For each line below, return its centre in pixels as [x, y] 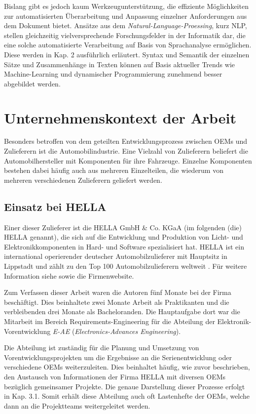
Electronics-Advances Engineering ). [128, 331]
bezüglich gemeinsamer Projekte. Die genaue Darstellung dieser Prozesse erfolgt [125, 386]
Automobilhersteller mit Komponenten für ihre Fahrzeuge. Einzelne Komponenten [128, 160]
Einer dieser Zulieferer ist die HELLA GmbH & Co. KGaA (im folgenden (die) [123, 227]
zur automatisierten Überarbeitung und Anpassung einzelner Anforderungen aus [126, 16]
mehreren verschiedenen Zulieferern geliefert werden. [83, 180]
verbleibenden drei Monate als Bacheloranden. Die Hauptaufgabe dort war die [122, 311]
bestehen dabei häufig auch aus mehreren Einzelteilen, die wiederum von [114, 170]
